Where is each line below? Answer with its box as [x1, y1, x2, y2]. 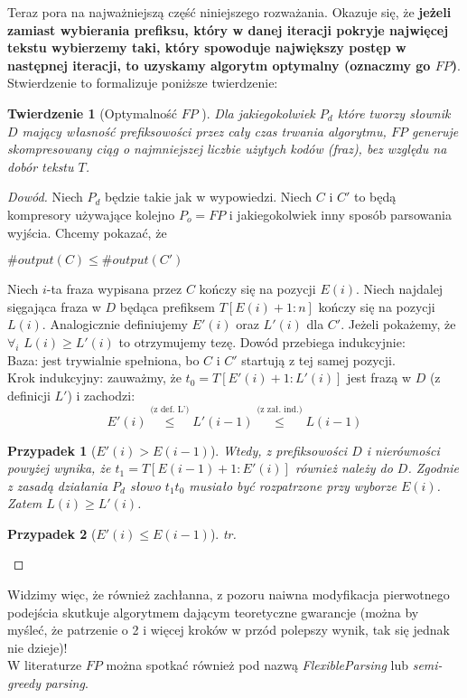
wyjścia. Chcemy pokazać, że [7, 222, 167, 241]
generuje [411, 121, 459, 140]
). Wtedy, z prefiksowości [210, 440, 348, 459]
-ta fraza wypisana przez [46, 279, 182, 298]
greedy [7, 674, 42, 693]
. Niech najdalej [356, 279, 444, 298]
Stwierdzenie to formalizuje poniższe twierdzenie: [7, 73, 278, 92]
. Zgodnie [407, 458, 459, 477]
